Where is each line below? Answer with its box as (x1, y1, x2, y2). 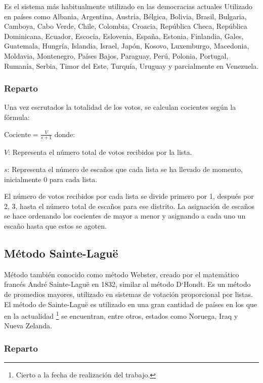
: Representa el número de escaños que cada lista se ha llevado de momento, (7, 163, 243, 174)
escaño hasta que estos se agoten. (4, 220, 107, 231)
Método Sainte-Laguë (4, 245, 118, 261)
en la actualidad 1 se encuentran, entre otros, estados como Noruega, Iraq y (4, 309, 238, 321)
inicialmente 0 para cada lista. (4, 174, 98, 184)
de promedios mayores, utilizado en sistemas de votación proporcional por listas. (4, 288, 253, 299)
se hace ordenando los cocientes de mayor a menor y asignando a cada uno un (4, 210, 246, 221)
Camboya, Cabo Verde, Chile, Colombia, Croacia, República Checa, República (4, 21, 247, 31)
